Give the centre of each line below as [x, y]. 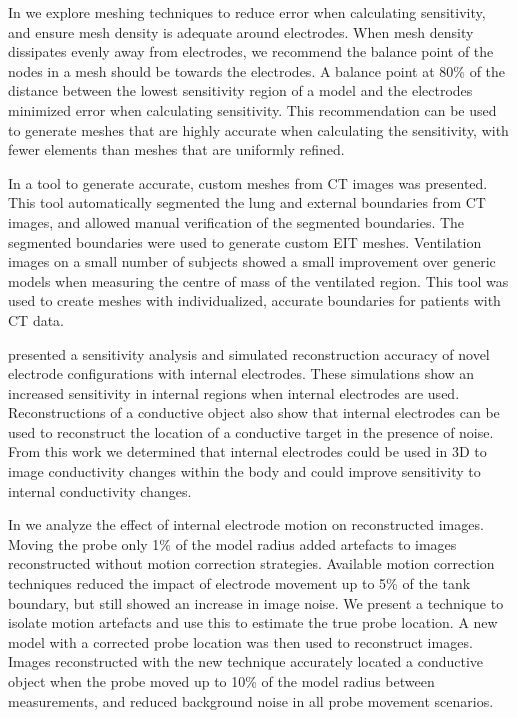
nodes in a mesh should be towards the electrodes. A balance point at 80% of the [257, 70]
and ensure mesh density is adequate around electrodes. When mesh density [241, 31]
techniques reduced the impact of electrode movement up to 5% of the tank [239, 583]
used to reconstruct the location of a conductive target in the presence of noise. [251, 431]
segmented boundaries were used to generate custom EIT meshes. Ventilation [245, 241]
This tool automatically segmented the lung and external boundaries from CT [247, 202]
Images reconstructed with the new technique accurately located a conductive [246, 661]
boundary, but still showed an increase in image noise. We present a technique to [256, 602]
